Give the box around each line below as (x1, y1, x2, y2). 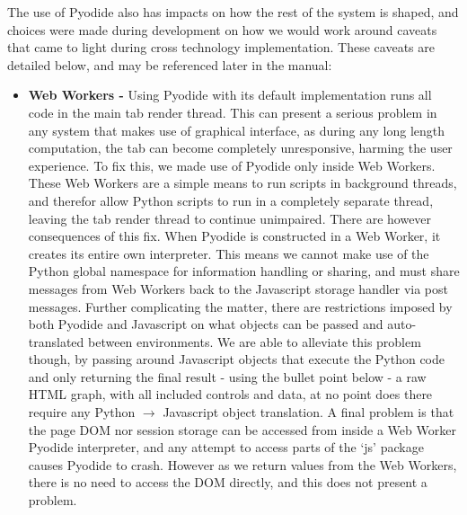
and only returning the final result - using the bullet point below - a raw (28, 367, 427, 386)
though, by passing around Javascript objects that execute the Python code (28, 350, 445, 368)
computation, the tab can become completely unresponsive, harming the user (28, 138, 453, 157)
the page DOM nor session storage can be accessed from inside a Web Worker (28, 420, 456, 439)
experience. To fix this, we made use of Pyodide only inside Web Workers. (28, 155, 436, 174)
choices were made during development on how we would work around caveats (7, 20, 437, 39)
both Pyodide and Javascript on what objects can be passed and (28, 315, 383, 333)
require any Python (28, 403, 136, 422)
